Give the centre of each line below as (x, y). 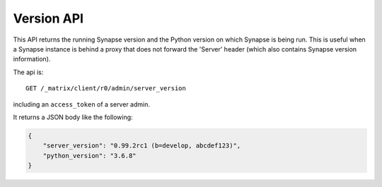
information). (32, 59)
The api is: (28, 72)
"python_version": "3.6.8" (90, 156)
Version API (48, 18)
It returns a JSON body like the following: (73, 117)
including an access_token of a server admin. (81, 104)
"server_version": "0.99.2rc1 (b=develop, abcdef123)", (142, 146)
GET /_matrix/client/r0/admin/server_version (106, 89)
